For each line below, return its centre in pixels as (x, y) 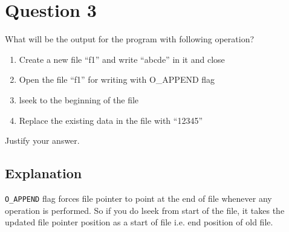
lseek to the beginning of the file (79, 99)
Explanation (44, 173)
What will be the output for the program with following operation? (130, 39)
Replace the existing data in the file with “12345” (111, 120)
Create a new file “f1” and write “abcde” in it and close (122, 59)
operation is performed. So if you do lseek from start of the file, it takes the (145, 210)
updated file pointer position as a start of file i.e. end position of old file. (139, 222)
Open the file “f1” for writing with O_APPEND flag (117, 79)
